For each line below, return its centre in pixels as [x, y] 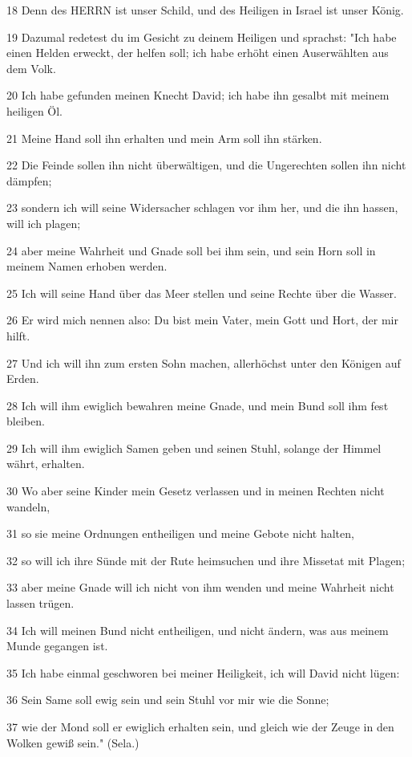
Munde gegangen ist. [57, 646]
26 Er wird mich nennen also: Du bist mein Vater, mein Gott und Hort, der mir [202, 320]
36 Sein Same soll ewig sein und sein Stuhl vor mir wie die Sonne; [168, 700]
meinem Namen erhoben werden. [87, 266]
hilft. [18, 335]
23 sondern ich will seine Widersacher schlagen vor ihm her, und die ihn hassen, [202, 208]
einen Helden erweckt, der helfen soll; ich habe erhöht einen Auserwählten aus [198, 53]
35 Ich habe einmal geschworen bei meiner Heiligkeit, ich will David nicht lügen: [203, 672]
